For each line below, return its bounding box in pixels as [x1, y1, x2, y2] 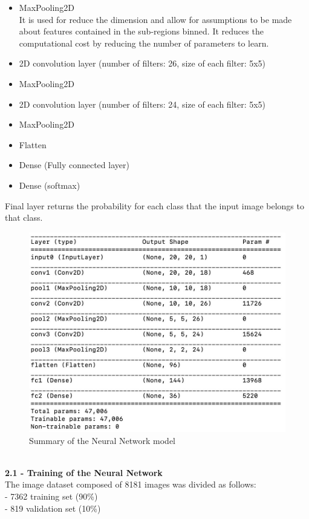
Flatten [19, 138, 47, 151]
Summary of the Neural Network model [29, 434, 176, 446]
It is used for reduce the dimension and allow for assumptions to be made [19, 13, 292, 25]
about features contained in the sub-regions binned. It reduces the [19, 25, 264, 38]
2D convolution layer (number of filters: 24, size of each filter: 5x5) [19, 97, 266, 110]
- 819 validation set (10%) [5, 501, 101, 514]
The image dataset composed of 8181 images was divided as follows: [5, 478, 256, 491]
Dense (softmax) [19, 178, 80, 191]
